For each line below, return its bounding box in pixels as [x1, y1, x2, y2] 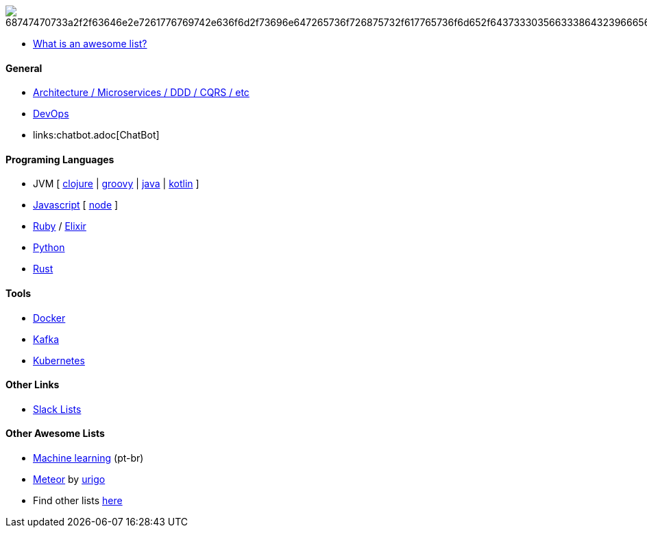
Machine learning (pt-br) [33, 452, 144, 464]
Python [33, 241, 65, 254]
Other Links [5, 379, 60, 391]
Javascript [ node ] [33, 199, 119, 211]
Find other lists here [33, 495, 123, 507]
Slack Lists [33, 403, 82, 415]
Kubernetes [33, 354, 85, 366]
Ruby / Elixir [33, 220, 86, 233]
